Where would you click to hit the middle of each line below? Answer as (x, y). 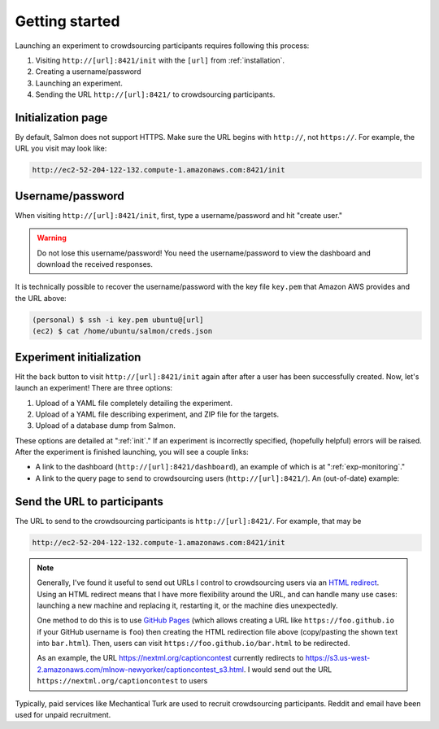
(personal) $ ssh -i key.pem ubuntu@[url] (118, 320)
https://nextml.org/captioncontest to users (122, 681)
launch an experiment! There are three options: (94, 388)
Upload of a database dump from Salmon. (106, 426)
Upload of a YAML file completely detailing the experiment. (134, 403)
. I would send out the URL (288, 669)
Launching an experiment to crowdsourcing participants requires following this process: (162, 46)
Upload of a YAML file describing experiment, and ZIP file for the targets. (157, 414)
